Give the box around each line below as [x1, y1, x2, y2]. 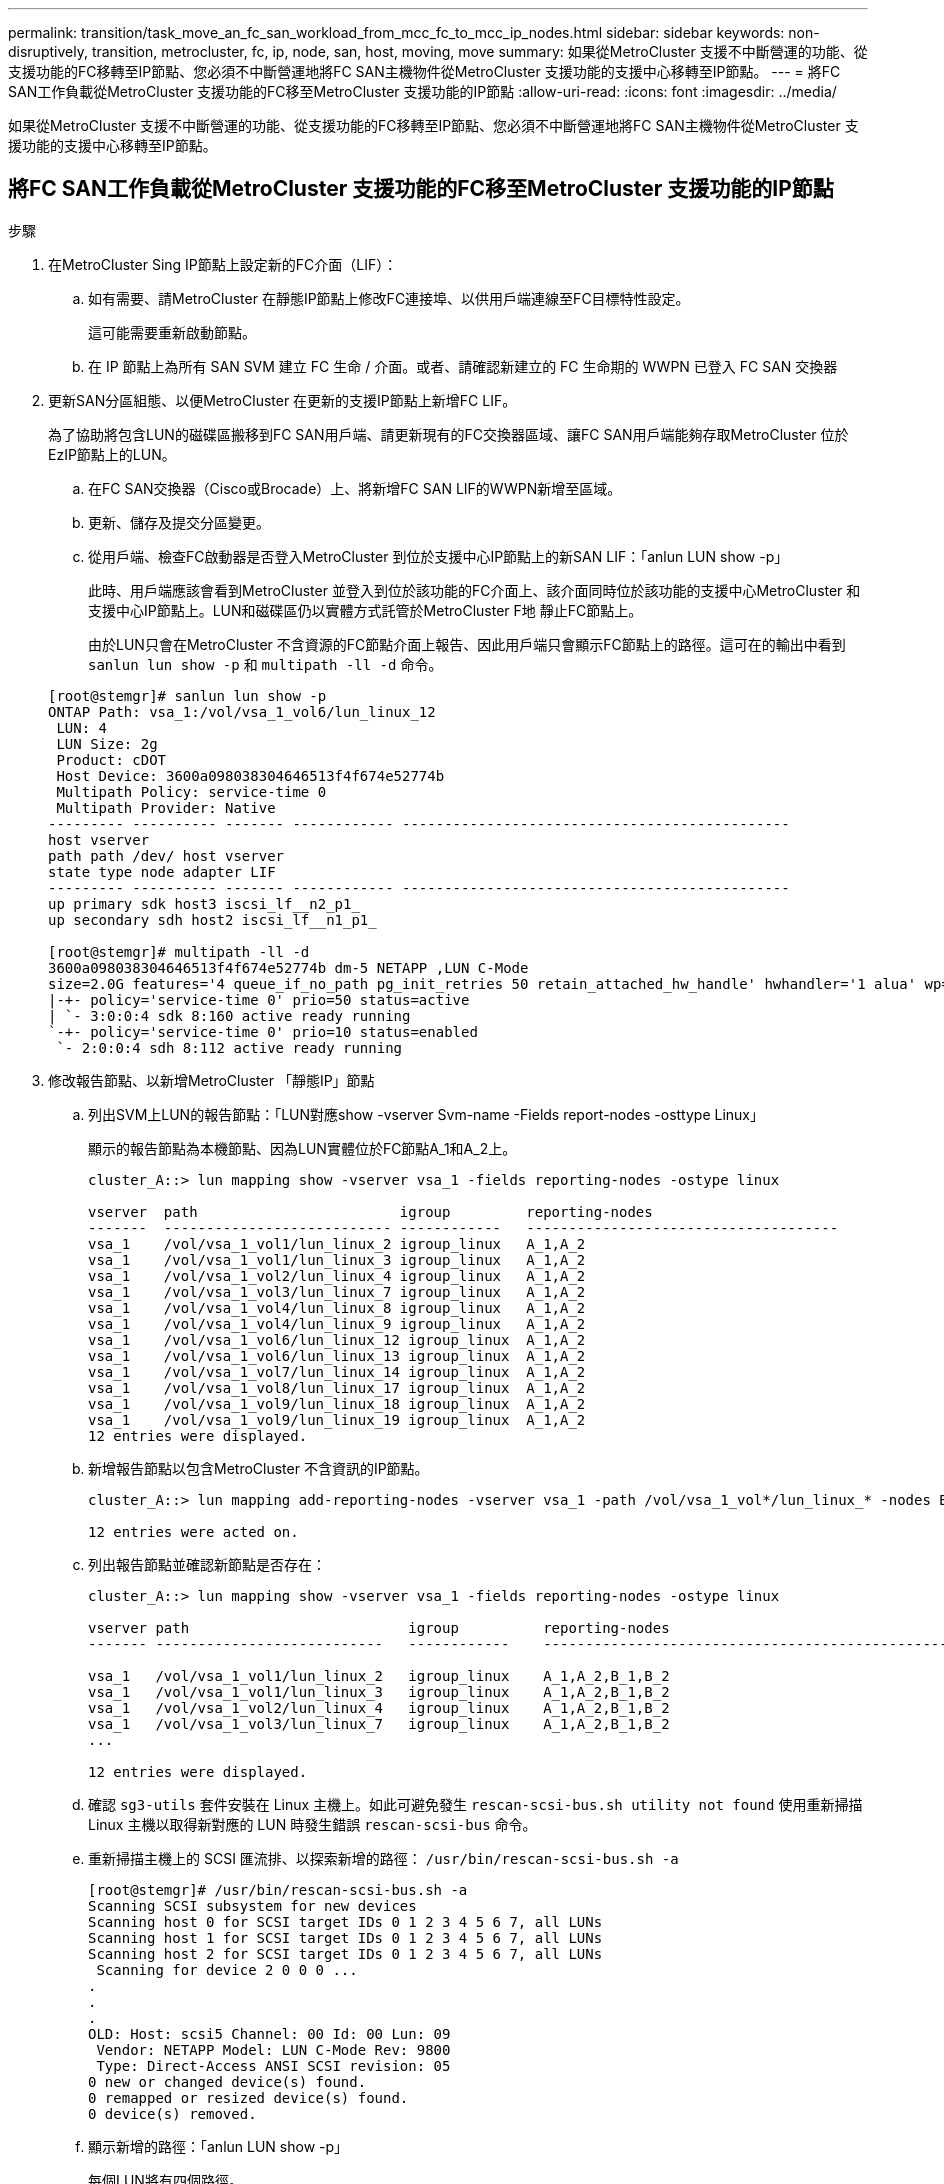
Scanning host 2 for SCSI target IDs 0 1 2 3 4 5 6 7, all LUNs [88, 1945, 603, 1962]
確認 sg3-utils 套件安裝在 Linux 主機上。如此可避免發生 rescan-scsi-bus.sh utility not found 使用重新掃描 [88, 1795, 863, 1813]
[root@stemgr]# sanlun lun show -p [48, 687, 327, 704]
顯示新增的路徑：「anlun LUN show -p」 [88, 2137, 349, 2155]
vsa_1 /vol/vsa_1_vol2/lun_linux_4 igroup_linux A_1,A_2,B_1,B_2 [88, 1699, 670, 1716]
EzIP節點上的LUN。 [48, 445, 176, 463]
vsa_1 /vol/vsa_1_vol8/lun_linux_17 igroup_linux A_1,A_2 [88, 1379, 586, 1396]
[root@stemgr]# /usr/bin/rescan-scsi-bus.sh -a [88, 1881, 468, 1898]
